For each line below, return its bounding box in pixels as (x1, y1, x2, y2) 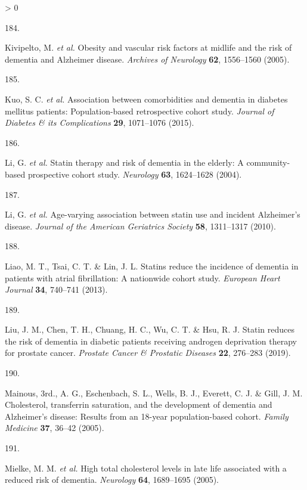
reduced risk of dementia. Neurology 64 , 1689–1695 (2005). (5, 473, 219, 486)
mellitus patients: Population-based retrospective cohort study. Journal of (5, 104, 274, 117)
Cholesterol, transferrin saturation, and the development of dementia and (5, 398, 272, 411)
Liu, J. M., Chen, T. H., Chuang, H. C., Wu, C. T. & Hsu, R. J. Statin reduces (5, 323, 294, 336)
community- (246, 156, 290, 169)
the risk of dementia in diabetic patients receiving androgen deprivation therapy (5, 334, 297, 347)
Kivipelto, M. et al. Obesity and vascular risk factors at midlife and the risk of (5, 41, 292, 54)
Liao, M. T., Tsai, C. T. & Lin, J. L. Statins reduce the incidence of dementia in (5, 259, 299, 272)
